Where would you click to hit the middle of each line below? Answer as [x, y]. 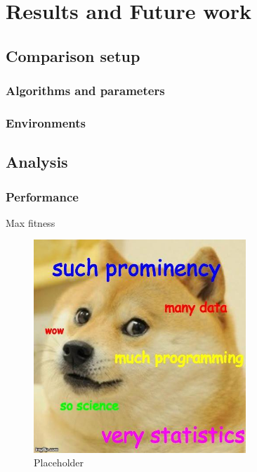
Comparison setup [73, 55]
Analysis [37, 162]
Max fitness [31, 222]
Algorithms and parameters [85, 91]
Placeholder [59, 462]
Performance [42, 196]
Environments [46, 122]
